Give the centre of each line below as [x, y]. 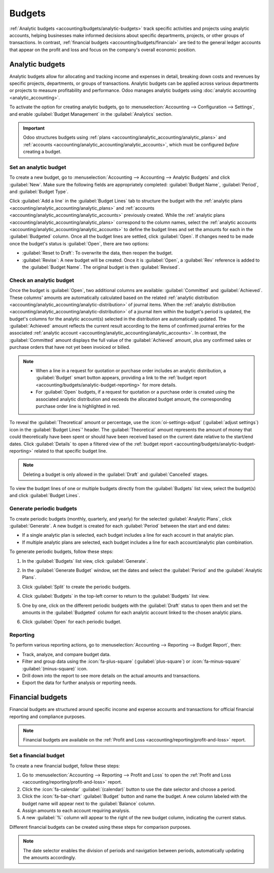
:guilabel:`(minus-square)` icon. [55, 668]
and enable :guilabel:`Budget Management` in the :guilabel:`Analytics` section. [91, 114]
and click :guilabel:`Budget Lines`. [45, 496]
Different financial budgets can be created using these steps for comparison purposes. [100, 827]
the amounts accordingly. [49, 857]
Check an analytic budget [42, 280]
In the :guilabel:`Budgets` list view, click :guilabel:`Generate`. [85, 561]
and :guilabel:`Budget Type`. [39, 192]
